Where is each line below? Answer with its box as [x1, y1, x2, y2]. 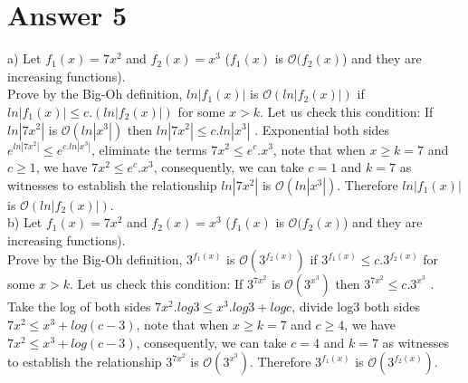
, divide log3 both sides [291, 297, 420, 316]
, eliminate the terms [91, 139, 207, 158]
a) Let [7, 49, 42, 68]
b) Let [7, 213, 43, 232]
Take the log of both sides [7, 297, 151, 316]
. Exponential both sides [254, 120, 390, 139]
